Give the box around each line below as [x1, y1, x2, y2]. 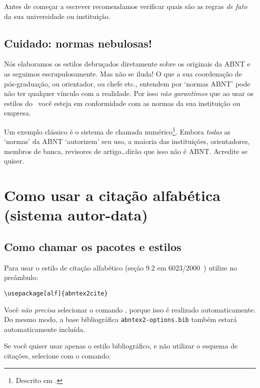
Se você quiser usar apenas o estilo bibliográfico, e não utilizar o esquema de [4, 340, 238, 351]
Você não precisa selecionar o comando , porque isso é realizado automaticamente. [4, 304, 256, 314]
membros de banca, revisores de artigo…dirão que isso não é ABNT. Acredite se [4, 145, 247, 156]
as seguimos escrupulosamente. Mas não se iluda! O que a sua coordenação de [4, 68, 242, 78]
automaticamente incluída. [4, 323, 85, 334]
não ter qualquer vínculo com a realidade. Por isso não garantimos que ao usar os [4, 88, 254, 98]
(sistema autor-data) [4, 204, 148, 225]
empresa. [4, 107, 31, 118]
